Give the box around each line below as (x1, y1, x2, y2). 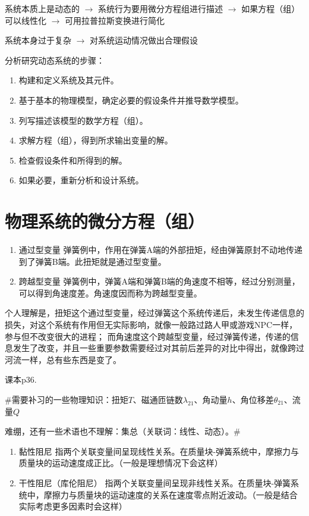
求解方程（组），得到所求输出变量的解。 (18, 134, 173, 146)
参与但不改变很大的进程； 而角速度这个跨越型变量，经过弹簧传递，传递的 (5, 330, 291, 342)
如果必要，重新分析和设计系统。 (18, 174, 144, 186)
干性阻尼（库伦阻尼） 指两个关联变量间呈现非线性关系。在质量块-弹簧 (18, 476, 291, 489)
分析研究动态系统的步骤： (5, 54, 105, 66)
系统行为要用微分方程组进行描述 (98, 2, 223, 14)
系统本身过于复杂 (5, 34, 71, 46)
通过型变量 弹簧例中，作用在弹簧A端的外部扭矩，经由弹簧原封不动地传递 (18, 243, 302, 256)
